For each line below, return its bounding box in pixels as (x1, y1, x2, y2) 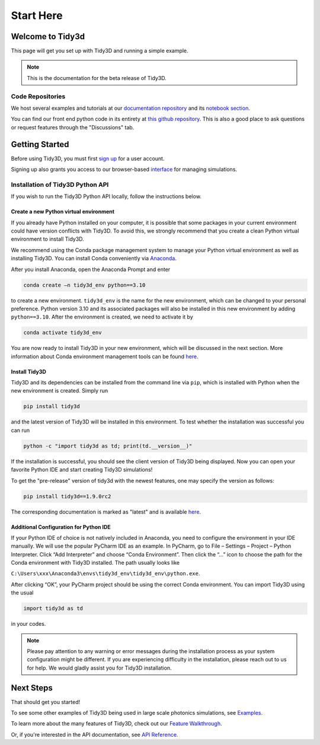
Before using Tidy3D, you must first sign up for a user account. (11, 155, 165, 162)
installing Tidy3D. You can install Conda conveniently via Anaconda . (11, 255, 177, 262)
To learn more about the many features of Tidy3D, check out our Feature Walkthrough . (11, 720, 222, 727)
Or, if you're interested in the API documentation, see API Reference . (11, 731, 178, 738)
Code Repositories (11, 92, 66, 100)
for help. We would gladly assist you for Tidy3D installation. (27, 664, 172, 671)
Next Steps (11, 683, 53, 693)
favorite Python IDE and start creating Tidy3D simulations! (11, 466, 153, 473)
